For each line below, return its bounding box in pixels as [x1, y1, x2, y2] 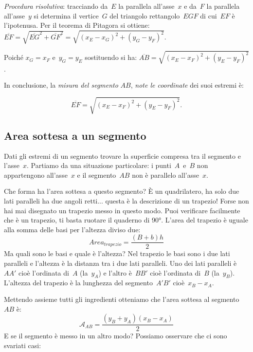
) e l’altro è [98, 267, 132, 278]
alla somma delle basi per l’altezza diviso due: [4, 224, 141, 234]
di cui [200, 10, 217, 20]
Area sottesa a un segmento [4, 128, 146, 143]
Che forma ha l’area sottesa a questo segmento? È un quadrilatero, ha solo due [4, 186, 239, 196]
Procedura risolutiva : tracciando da [4, 1, 108, 11]
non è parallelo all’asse [132, 169, 199, 180]
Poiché [4, 52, 23, 62]
